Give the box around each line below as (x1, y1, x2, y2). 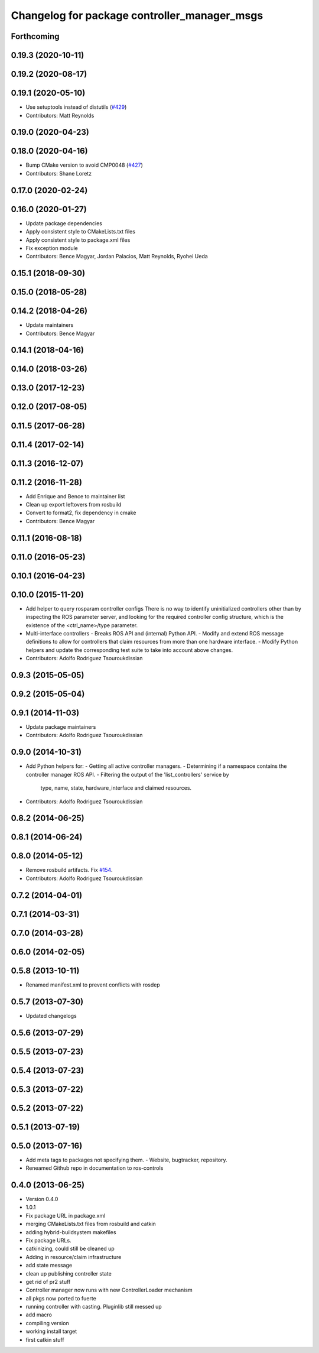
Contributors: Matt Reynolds (25, 112, 95, 119)
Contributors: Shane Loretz (25, 170, 92, 177)
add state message (25, 1262, 73, 1269)
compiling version (25, 1319, 69, 1326)
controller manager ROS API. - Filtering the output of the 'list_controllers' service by (25, 771, 230, 778)
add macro (25, 1311, 53, 1318)
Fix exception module (25, 244, 78, 251)
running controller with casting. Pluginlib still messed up (25, 1303, 162, 1310)
